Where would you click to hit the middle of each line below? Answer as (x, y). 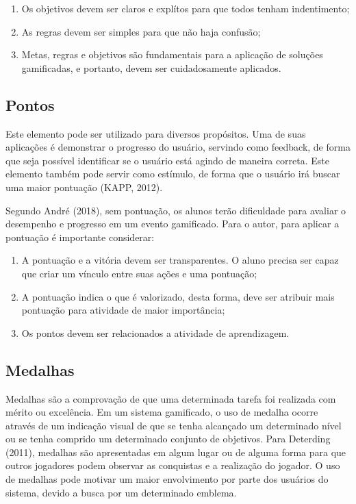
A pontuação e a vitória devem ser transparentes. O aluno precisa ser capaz (180, 260)
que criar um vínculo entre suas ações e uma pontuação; (139, 273)
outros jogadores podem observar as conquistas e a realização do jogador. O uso (173, 465)
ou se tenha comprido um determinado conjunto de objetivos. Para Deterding (168, 439)
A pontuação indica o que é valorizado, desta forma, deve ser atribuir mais (178, 296)
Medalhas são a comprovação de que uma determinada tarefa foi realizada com (171, 398)
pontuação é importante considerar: (80, 237)
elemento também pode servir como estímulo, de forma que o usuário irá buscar (173, 174)
